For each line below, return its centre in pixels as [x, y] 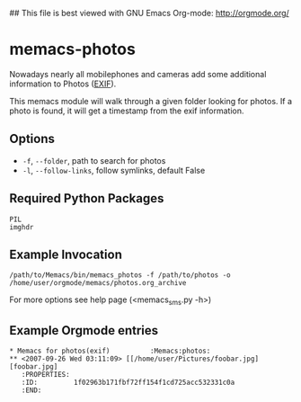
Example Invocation [66, 254]
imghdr [22, 227]
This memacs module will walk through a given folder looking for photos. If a [151, 101]
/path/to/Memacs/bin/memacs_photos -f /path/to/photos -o [120, 275]
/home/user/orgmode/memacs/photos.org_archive [98, 283]
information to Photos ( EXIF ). [63, 84]
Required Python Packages [87, 198]
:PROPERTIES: [45, 374]
